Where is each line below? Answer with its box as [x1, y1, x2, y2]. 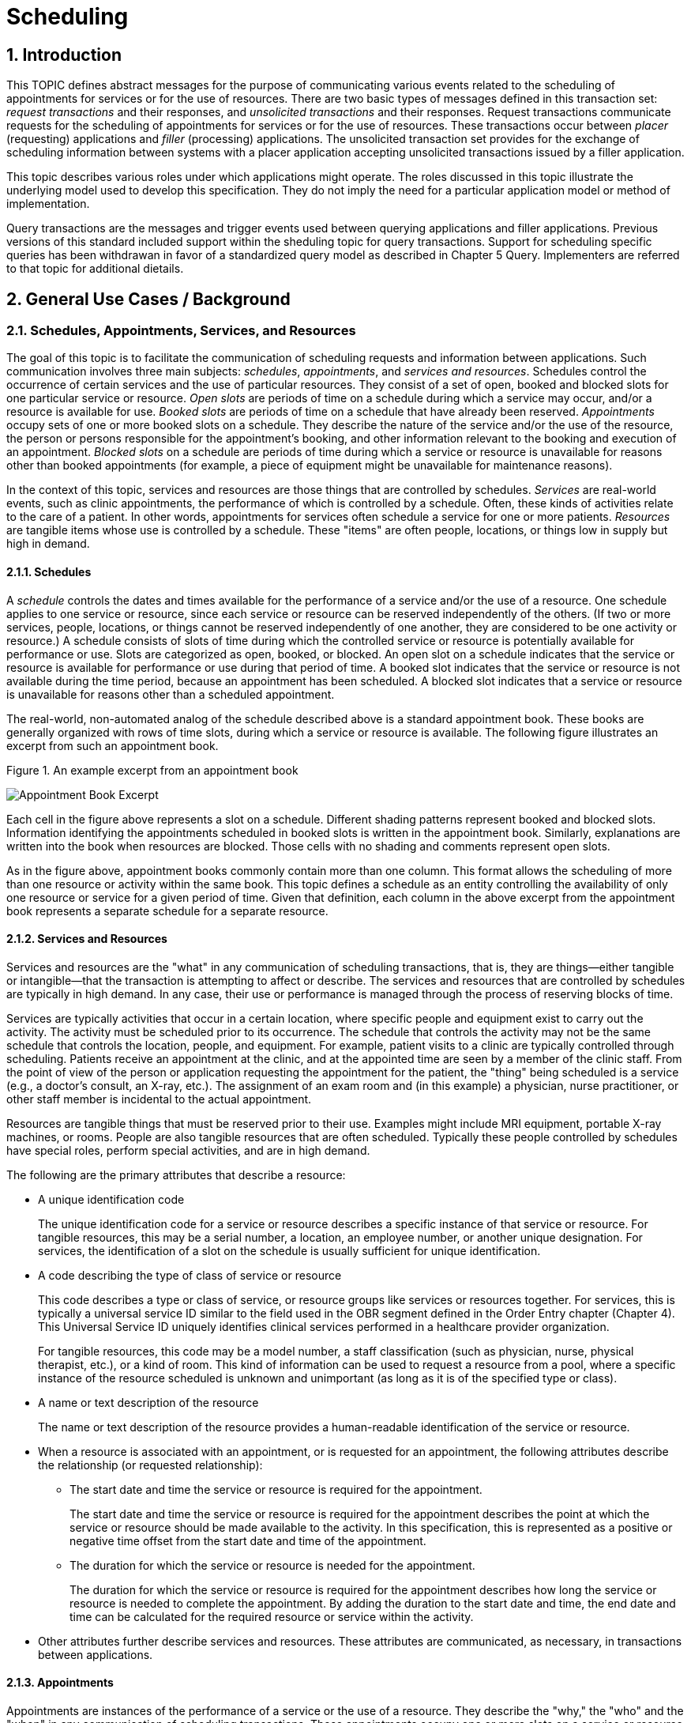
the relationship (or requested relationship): [38, 1457, 263, 1472]
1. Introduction [6, 44, 122, 65]
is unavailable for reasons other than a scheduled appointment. [6, 687, 335, 701]
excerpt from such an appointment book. [6, 738, 219, 752]
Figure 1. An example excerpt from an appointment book [6, 763, 299, 777]
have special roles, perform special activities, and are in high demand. [6, 1143, 370, 1157]
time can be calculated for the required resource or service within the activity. [69, 1609, 474, 1623]
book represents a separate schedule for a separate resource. [6, 903, 329, 918]
